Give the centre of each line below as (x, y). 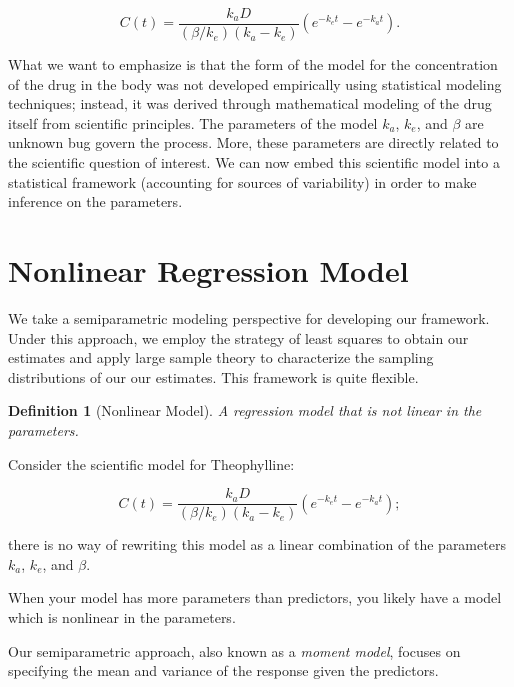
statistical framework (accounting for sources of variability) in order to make (242, 181)
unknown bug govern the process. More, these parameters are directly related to (253, 142)
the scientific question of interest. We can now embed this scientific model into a (254, 162)
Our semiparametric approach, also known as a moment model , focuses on (234, 650)
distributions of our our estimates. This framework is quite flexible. (213, 376)
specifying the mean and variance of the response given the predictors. (223, 670)
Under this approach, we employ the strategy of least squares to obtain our (238, 337)
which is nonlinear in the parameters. (122, 616)
